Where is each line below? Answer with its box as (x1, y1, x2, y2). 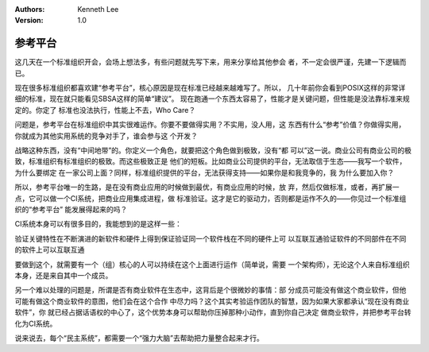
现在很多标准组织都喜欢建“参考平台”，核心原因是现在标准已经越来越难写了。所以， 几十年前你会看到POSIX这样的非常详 (14, 83, 406, 93)
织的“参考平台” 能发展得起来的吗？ (14, 204, 128, 214)
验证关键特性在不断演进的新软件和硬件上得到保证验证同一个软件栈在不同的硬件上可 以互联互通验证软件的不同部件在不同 (14, 234, 407, 243)
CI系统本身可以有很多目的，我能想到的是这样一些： (14, 219, 182, 229)
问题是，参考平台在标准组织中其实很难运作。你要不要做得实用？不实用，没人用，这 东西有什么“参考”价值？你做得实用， (14, 120, 406, 130)
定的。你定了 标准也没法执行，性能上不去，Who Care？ (14, 105, 196, 114)
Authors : (14, 5, 45, 14)
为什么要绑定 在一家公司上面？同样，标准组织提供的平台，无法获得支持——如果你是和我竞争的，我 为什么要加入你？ (14, 168, 395, 177)
